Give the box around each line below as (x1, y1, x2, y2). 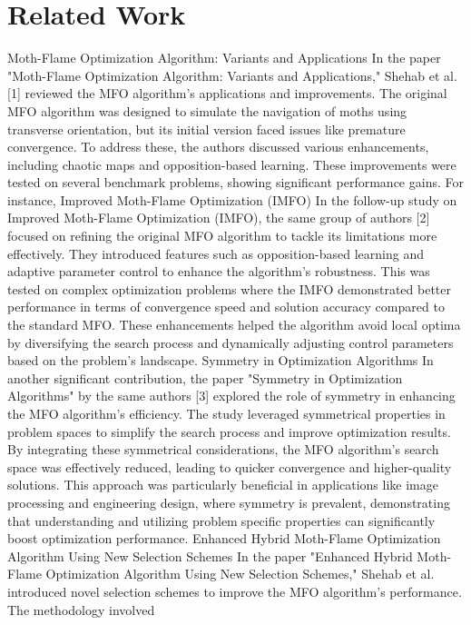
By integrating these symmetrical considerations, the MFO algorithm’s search (7, 440, 439, 459)
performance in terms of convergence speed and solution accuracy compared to (7, 297, 445, 316)
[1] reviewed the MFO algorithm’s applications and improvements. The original (7, 84, 447, 103)
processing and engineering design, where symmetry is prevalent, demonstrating (7, 492, 450, 511)
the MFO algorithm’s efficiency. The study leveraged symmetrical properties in (7, 404, 446, 422)
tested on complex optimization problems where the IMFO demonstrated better (7, 279, 452, 298)
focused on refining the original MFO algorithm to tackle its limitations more (7, 226, 437, 245)
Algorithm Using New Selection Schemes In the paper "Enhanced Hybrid (7, 546, 413, 565)
